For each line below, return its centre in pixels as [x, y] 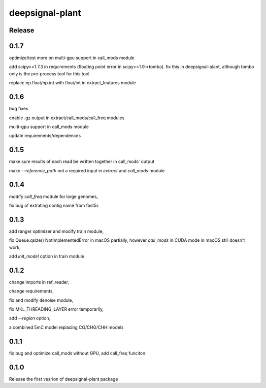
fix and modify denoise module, [41, 300]
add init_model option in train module [47, 256]
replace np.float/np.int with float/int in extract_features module [73, 83]
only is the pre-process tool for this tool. [50, 73]
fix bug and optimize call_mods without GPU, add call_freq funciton [77, 353]
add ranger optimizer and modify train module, [56, 231]
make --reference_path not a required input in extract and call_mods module [87, 170]
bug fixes [18, 109]
